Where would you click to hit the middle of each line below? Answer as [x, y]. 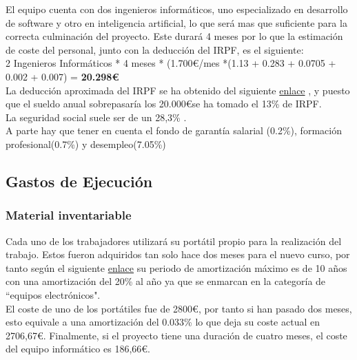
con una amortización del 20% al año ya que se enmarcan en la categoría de [166, 281]
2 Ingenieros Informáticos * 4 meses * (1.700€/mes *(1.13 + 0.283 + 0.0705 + [171, 63]
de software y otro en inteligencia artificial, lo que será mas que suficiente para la [176, 22]
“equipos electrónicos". [53, 294]
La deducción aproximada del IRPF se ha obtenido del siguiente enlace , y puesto [178, 90]
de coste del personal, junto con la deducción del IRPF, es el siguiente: [155, 49]
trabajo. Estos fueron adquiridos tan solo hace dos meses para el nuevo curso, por [178, 254]
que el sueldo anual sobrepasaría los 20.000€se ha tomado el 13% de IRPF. [164, 104]
